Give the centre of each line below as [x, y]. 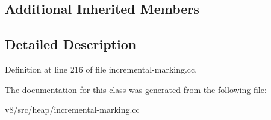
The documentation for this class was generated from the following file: [136, 89]
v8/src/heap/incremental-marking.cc [72, 109]
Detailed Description [71, 44]
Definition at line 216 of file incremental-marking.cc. [101, 69]
